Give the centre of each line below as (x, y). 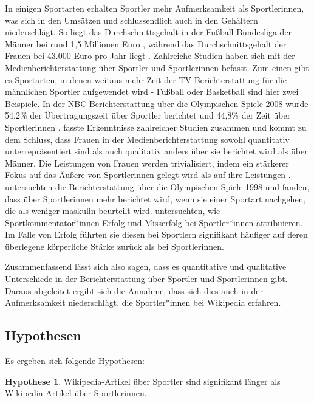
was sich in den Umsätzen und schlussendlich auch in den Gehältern (131, 20)
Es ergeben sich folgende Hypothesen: (75, 361)
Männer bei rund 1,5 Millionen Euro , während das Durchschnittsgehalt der (146, 43)
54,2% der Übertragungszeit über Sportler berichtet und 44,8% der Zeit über (148, 115)
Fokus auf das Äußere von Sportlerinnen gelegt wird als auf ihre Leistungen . (148, 175)
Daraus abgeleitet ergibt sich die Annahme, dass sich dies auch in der (134, 290)
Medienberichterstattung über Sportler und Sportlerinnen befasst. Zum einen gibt (157, 67)
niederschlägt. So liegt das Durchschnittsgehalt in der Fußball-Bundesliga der (148, 32)
